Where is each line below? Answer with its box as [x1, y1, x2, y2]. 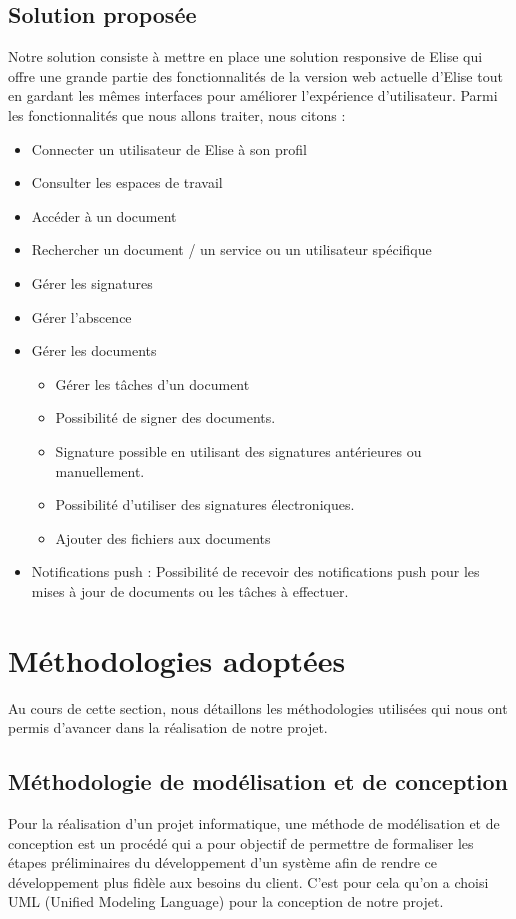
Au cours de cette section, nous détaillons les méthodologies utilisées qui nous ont [8, 697, 508, 718]
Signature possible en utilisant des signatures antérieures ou [55, 440, 422, 461]
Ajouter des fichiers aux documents [55, 527, 271, 548]
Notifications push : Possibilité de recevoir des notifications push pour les [31, 561, 480, 582]
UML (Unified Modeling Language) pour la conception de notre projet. [8, 891, 444, 912]
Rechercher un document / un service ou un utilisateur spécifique [31, 239, 432, 260]
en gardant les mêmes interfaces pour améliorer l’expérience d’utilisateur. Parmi [8, 85, 498, 106]
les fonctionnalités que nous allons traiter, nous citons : [8, 104, 346, 125]
